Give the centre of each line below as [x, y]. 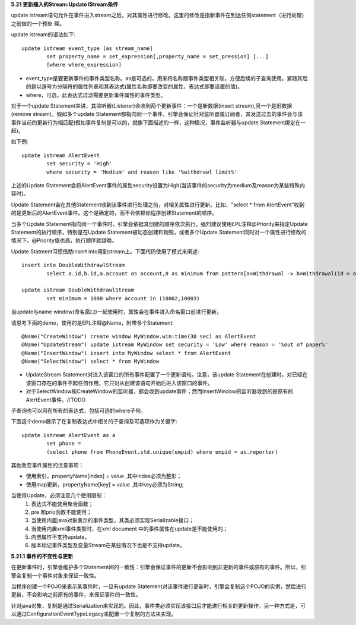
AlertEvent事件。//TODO [56, 400]
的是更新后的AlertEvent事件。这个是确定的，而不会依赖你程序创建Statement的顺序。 [114, 213]
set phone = [64, 444]
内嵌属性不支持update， [61, 537]
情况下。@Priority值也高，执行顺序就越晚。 [64, 240]
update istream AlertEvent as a [69, 435]
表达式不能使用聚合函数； [62, 504]
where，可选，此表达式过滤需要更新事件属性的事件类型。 [96, 95]
